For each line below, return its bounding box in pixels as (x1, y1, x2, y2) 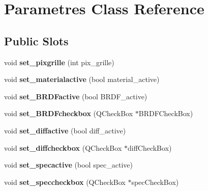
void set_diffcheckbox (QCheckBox (4, 142, 122, 153)
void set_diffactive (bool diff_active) (4, 125, 126, 135)
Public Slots (4, 33, 69, 48)
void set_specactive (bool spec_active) (4, 159, 133, 170)
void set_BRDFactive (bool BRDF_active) (4, 91, 147, 101)
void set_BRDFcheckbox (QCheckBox (4, 108, 133, 119)
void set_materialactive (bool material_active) (4, 74, 160, 85)
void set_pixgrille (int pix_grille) (4, 57, 114, 67)
